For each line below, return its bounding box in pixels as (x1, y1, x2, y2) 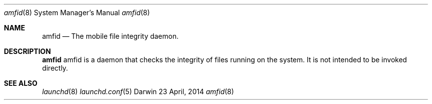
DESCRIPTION (4, 47, 51, 55)
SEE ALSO (4, 79, 37, 87)
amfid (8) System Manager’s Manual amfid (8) (4, 8, 150, 17)
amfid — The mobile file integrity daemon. (42, 32, 179, 40)
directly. (42, 64, 68, 72)
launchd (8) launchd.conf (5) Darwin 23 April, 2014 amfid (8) (42, 87, 234, 96)
